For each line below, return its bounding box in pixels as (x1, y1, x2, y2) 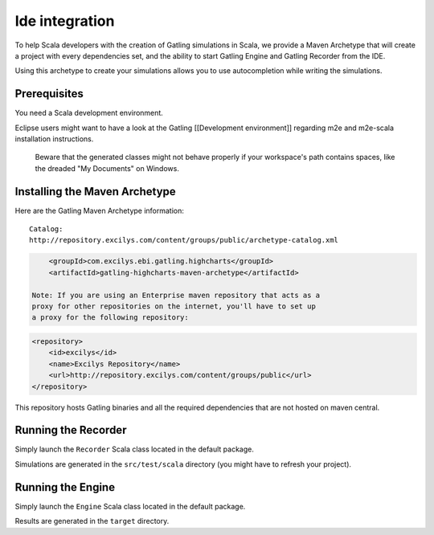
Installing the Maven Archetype (14, 185, 176, 198)
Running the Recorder (14, 423, 127, 437)
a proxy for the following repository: (31, 313, 189, 322)
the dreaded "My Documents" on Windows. (35, 163, 180, 173)
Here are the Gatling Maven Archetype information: (14, 206, 185, 215)
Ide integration (14, 12, 115, 30)
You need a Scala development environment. (14, 108, 164, 118)
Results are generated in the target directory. (14, 517, 170, 526)
